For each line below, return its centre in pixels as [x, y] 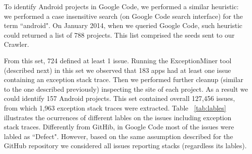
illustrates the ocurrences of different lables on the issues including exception [118, 117]
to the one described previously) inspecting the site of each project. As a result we [126, 89]
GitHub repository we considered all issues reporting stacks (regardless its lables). [125, 146]
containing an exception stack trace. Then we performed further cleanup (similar [124, 79]
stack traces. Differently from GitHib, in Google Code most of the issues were [119, 127]
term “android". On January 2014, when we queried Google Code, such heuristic [123, 25]
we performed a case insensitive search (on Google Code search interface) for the [123, 16]
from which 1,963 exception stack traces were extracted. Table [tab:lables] [115, 107]
